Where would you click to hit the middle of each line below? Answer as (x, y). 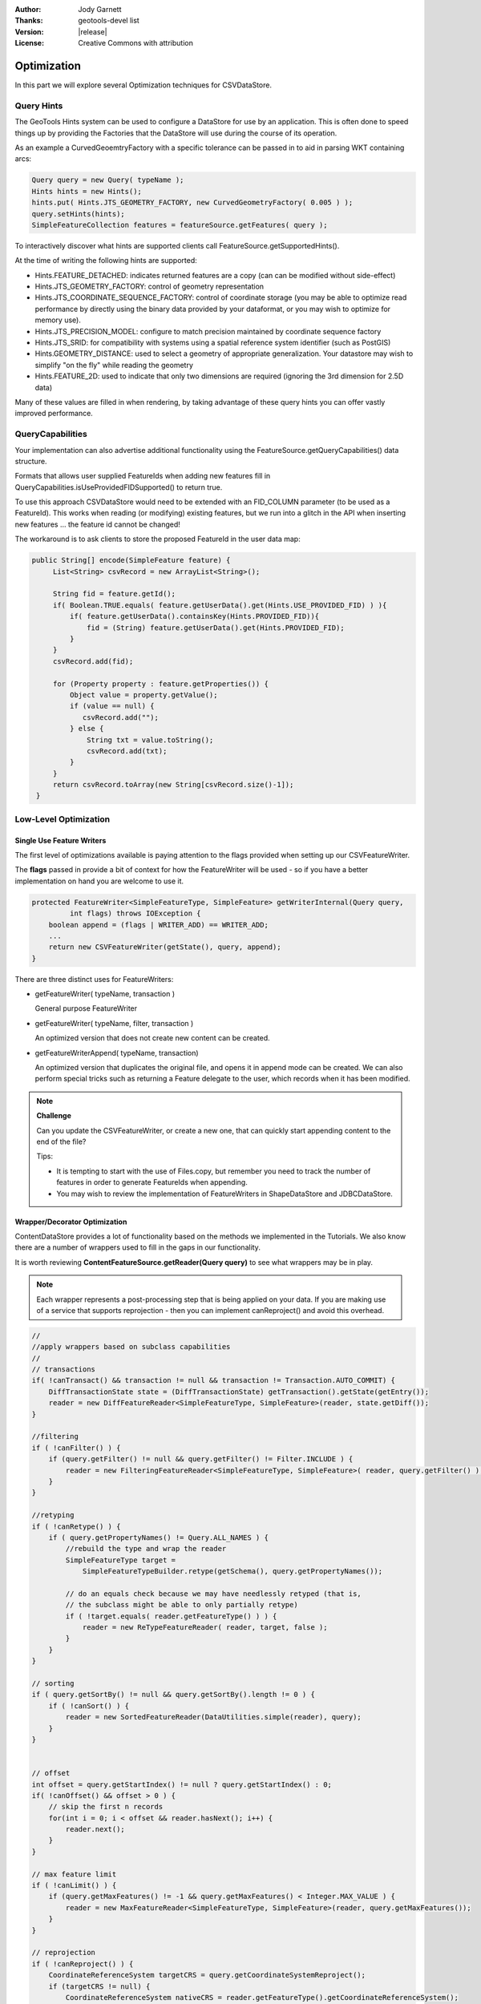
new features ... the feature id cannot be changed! (97, 524)
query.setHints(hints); (79, 214)
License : (29, 43)
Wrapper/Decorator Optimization (71, 1222)
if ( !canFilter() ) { (76, 1448)
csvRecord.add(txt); (127, 751)
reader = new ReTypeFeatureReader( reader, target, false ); (205, 1628)
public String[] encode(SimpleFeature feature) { (131, 560)
